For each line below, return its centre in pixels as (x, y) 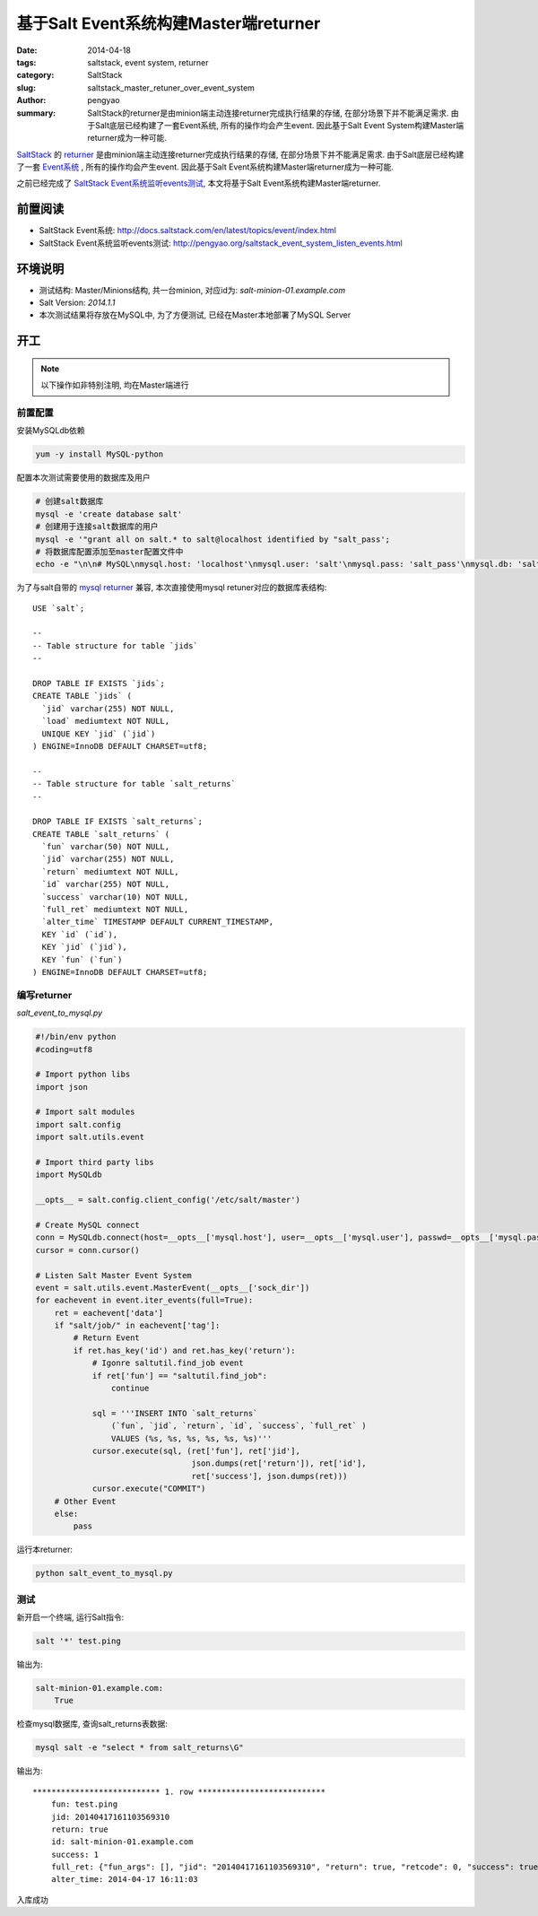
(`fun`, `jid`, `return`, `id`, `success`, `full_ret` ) (239, 1426)
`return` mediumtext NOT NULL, (110, 871)
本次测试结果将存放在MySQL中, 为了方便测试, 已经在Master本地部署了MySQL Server (195, 315)
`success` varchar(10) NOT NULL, (115, 897)
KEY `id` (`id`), (80, 934)
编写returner (44, 995)
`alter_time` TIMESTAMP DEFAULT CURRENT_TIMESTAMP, (157, 922)
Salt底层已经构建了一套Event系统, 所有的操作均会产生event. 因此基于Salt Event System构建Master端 (279, 125)
